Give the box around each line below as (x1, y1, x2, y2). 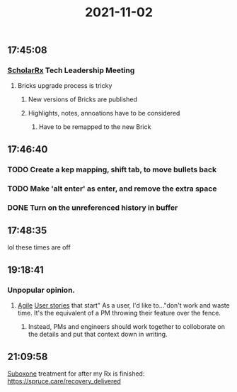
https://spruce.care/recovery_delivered (7, 376, 122, 385)
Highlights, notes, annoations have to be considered (28, 109, 180, 118)
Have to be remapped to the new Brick (38, 123, 151, 131)
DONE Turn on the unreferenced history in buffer (7, 203, 178, 213)
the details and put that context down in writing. (28, 330, 168, 339)
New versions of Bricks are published (28, 95, 138, 103)
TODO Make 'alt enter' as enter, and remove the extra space (7, 184, 217, 194)
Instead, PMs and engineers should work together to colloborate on (28, 323, 225, 331)
